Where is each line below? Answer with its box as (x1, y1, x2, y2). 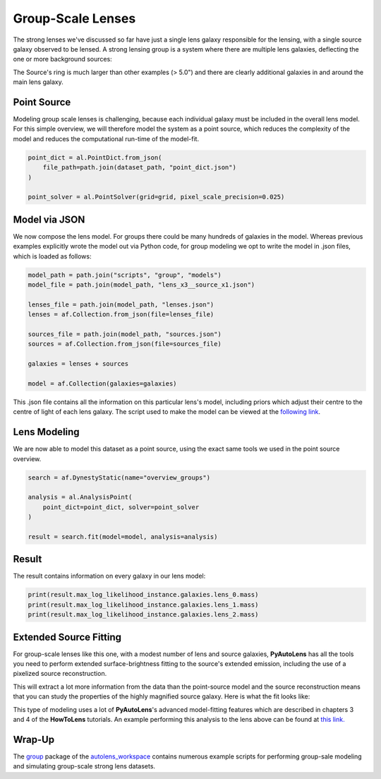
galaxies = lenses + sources (28, 360, 129, 368)
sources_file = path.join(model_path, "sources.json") (28, 330, 222, 338)
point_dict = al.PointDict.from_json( (28, 153, 162, 162)
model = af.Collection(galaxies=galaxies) (28, 379, 177, 388)
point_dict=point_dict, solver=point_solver (42, 503, 200, 511)
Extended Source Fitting (13, 631, 122, 643)
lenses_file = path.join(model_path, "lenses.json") (28, 300, 214, 309)
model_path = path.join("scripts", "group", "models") (28, 270, 222, 279)
